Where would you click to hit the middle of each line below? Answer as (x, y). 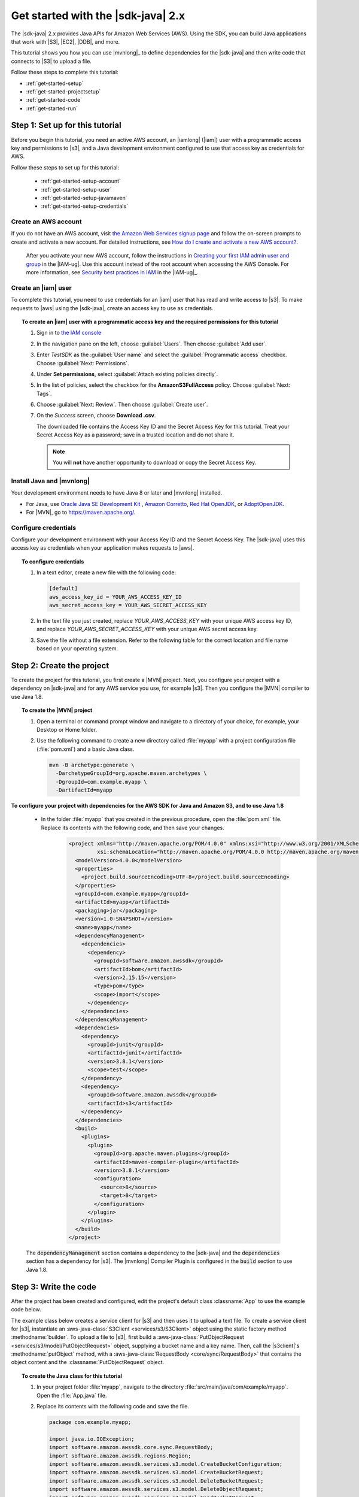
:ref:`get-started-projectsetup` (63, 91)
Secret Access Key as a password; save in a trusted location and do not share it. (136, 435)
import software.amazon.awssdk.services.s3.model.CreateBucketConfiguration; (166, 1464)
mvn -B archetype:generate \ (92, 765)
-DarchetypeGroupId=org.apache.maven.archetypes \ (131, 773)
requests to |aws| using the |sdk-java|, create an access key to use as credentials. (112, 308)
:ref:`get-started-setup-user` (76, 189)
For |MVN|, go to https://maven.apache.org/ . (81, 512)
